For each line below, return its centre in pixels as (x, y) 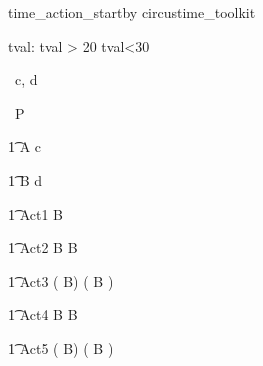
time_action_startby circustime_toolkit (132, 12)
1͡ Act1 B (36, 213)
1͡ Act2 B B (43, 247)
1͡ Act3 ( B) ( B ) (61, 280)
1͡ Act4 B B (43, 314)
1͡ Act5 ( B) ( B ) (61, 347)
